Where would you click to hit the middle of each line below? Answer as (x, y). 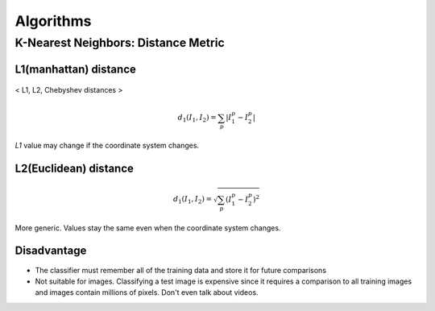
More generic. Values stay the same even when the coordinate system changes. (148, 228)
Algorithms (53, 21)
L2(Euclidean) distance (75, 168)
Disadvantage (51, 251)
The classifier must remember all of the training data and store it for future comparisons (180, 270)
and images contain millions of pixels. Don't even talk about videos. (147, 292)
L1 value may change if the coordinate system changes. (107, 146)
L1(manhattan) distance (75, 69)
